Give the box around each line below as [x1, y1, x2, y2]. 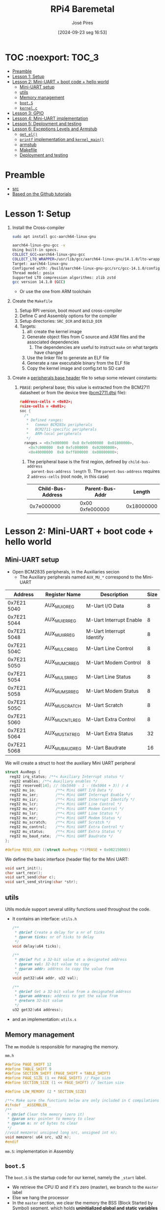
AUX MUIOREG [44, 602, 75, 610]
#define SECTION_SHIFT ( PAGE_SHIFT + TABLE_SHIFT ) [5, 1071, 111, 1076]
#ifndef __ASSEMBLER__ [5, 1102, 52, 1107]
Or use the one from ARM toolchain [19, 289, 91, 295]
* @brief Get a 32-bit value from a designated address [14, 989, 132, 994]
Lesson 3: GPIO [12, 110, 44, 116]
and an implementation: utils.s [12, 1016, 77, 1022]
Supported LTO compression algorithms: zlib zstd [12, 275, 116, 280]
